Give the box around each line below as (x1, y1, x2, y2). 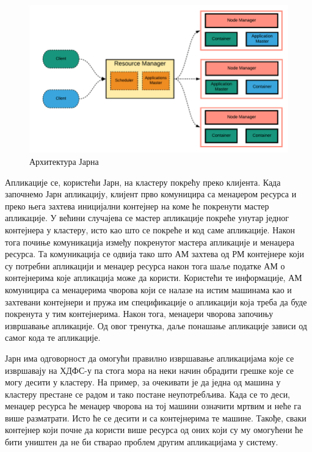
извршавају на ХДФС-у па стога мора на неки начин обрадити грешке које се (5, 363, 294, 376)
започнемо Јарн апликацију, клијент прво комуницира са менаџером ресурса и (5, 188, 297, 200)
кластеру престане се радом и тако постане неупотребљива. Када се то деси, (5, 387, 291, 400)
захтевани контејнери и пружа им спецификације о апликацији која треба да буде (5, 295, 307, 308)
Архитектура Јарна (29, 155, 99, 168)
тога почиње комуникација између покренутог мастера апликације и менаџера (5, 235, 294, 248)
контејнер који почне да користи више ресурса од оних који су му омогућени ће (5, 423, 303, 436)
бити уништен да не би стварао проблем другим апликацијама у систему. (5, 436, 278, 448)
